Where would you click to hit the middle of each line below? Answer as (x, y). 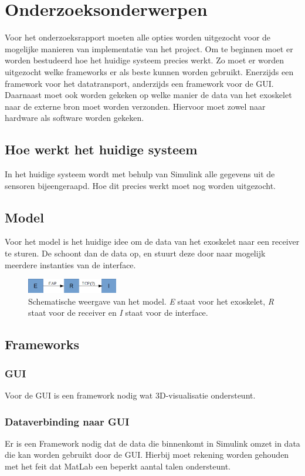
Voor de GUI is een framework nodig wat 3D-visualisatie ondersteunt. (130, 395)
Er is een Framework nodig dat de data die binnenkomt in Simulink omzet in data (152, 443)
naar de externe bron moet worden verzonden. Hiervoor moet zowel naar (135, 106)
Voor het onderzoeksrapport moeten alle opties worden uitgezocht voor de (138, 37)
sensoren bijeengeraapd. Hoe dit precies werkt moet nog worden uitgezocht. (140, 185)
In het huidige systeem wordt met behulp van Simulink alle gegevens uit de (140, 174)
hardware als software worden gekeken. (74, 118)
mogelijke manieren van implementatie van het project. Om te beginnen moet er (149, 48)
